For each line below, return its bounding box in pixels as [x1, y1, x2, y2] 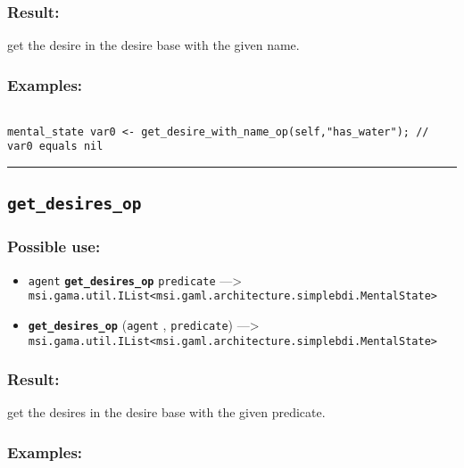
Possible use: [7, 235, 101, 258]
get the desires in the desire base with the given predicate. [7, 403, 326, 422]
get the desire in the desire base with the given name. [7, 36, 300, 54]
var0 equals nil [7, 140, 104, 153]
